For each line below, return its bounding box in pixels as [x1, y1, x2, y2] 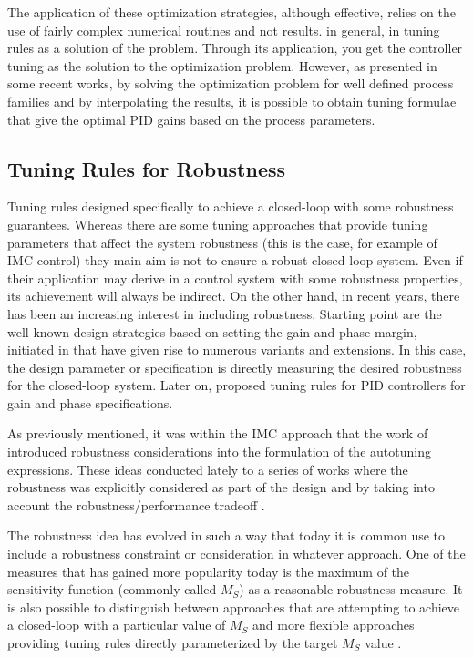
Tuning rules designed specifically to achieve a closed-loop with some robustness [7, 197, 454, 216]
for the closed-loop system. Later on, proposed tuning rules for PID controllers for [7, 375, 466, 395]
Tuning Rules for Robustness [7, 154, 286, 182]
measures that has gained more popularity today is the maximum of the [7, 561, 410, 581]
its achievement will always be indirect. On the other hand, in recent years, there [7, 286, 460, 305]
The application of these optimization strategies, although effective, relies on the [7, 3, 456, 21]
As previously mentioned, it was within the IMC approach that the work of [7, 424, 428, 443]
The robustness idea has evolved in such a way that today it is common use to [7, 526, 446, 545]
